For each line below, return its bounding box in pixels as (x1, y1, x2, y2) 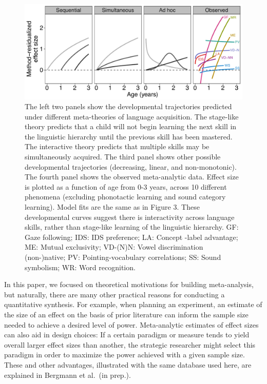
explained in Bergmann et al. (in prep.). (4, 369, 131, 380)
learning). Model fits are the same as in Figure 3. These (25, 201, 200, 212)
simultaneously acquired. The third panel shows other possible (25, 151, 221, 162)
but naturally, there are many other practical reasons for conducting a (4, 289, 225, 299)
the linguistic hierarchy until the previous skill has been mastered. (25, 131, 233, 142)
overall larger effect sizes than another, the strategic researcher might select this (4, 339, 256, 350)
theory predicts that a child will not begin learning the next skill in (25, 121, 237, 132)
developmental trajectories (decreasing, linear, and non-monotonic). (25, 161, 237, 172)
